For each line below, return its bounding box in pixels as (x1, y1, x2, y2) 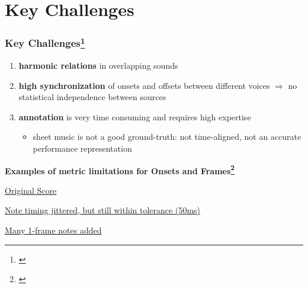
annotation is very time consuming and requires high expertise (18, 110, 251, 123)
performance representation (33, 142, 132, 155)
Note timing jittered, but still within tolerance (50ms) (5, 204, 201, 216)
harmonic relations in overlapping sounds (18, 59, 178, 72)
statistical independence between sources (18, 91, 166, 103)
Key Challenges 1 (5, 34, 85, 50)
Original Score (5, 184, 57, 196)
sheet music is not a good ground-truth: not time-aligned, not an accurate (33, 130, 301, 143)
